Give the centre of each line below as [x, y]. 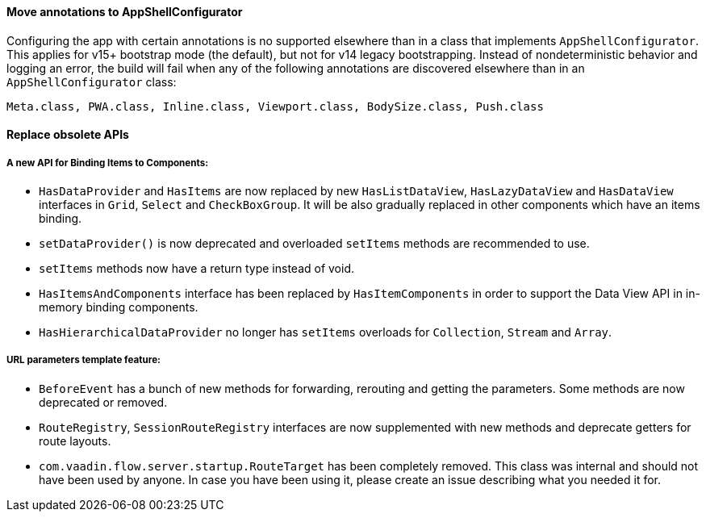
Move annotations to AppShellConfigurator [125, 12]
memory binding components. [119, 307]
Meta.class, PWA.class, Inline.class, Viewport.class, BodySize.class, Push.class [275, 106]
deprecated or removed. [103, 402]
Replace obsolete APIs [68, 135]
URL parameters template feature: [84, 360]
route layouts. [75, 441]
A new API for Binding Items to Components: [108, 163]
